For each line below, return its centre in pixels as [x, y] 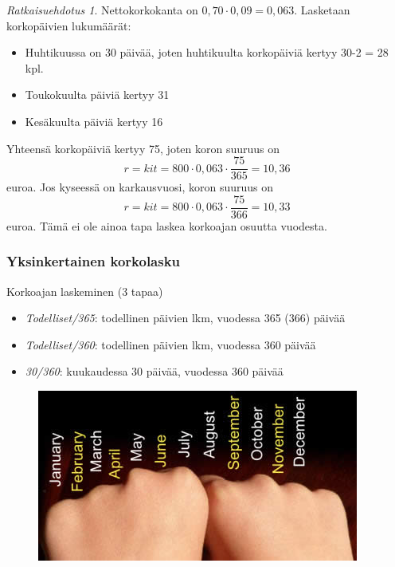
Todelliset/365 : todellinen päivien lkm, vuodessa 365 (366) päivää [185, 318]
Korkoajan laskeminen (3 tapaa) [85, 291]
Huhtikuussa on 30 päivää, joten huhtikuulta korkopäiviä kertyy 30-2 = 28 [207, 52]
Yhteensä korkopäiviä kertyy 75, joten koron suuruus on [143, 148]
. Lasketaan [322, 10]
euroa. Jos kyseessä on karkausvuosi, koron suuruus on [140, 187]
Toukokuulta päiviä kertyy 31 [97, 94]
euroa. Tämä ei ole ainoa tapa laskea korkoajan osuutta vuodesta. [167, 225]
